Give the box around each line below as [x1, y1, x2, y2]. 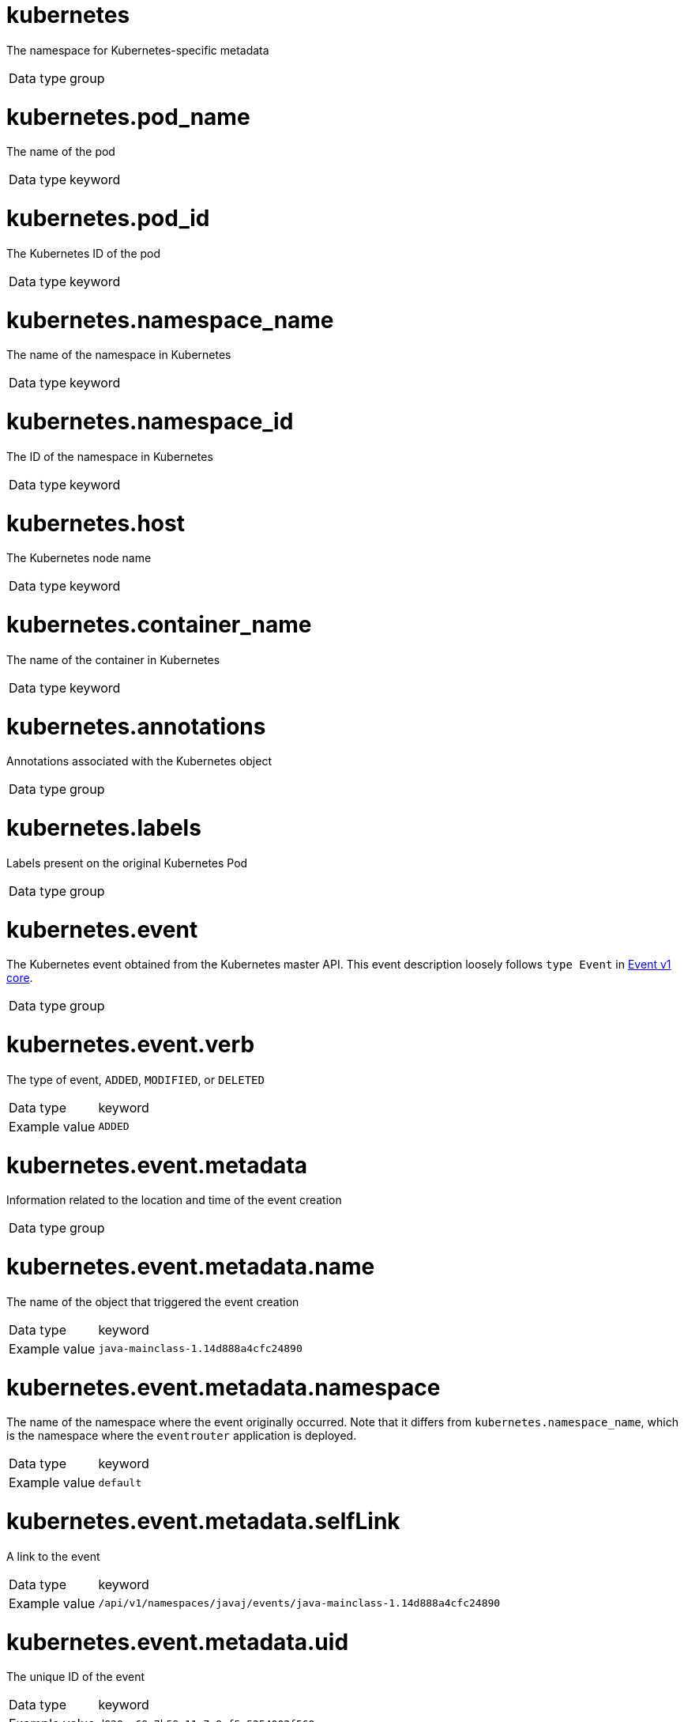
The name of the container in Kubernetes [6, 652, 220, 667]
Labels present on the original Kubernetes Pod [6, 855, 248, 870]
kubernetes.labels [6, 814, 201, 841]
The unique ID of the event [6, 1670, 145, 1684]
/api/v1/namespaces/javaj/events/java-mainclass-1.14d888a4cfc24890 [98, 1597, 501, 1610]
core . [6, 971, 33, 985]
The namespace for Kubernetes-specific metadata [6, 43, 269, 57]
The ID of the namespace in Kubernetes [6, 449, 213, 463]
